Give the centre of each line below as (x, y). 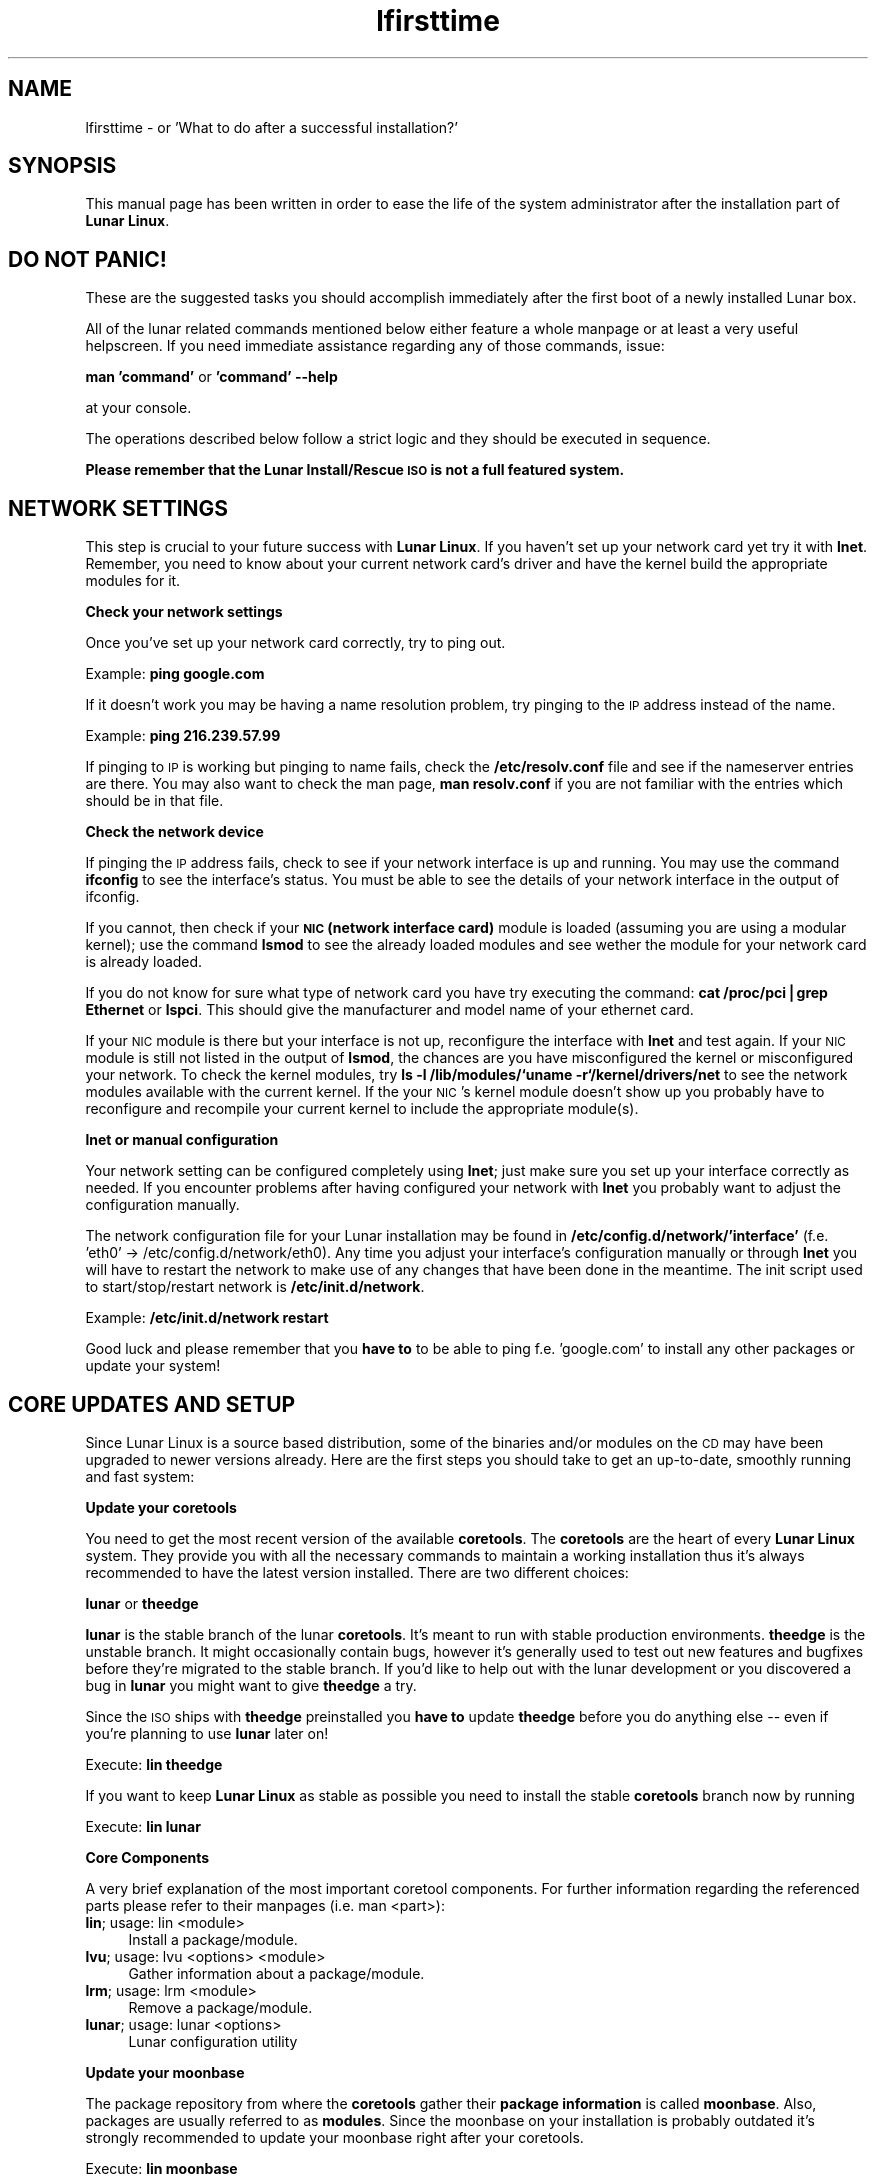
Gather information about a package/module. (276, 1973)
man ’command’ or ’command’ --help (211, 377)
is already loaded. (144, 962)
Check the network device (174, 832)
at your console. (138, 408)
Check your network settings (184, 612)
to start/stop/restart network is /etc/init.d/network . (255, 1287)
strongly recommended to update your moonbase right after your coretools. (334, 2137)
